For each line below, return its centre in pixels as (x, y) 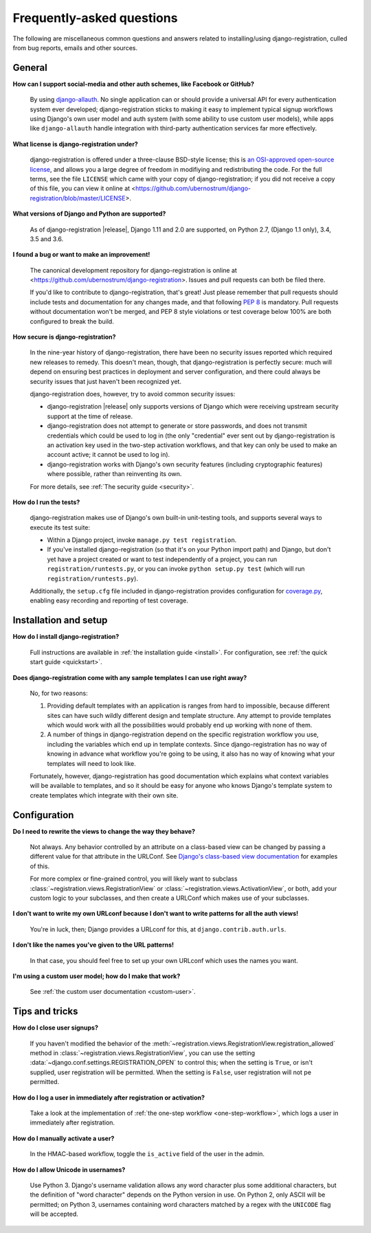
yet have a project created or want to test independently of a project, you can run (162, 559)
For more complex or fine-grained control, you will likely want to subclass (134, 879)
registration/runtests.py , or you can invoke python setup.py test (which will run (176, 569)
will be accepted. (54, 1214)
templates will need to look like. (92, 763)
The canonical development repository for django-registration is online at (133, 270)
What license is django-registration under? (76, 144)
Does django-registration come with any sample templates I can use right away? (130, 677)
